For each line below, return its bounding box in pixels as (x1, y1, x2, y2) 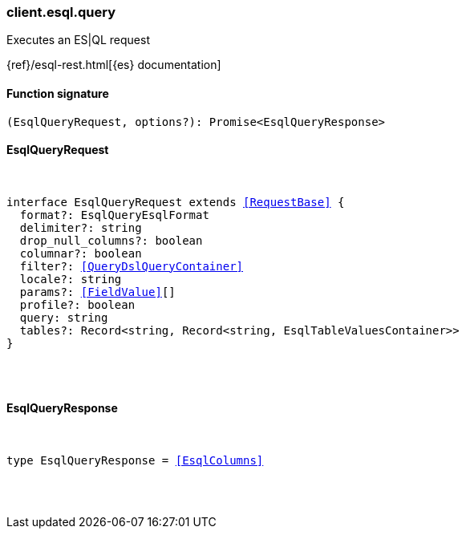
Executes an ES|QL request (6, 33, 150, 47)
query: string (19, 310, 108, 324)
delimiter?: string (19, 221, 142, 234)
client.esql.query (6, 4, 116, 20)
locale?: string (19, 272, 122, 286)
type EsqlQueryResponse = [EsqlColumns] (6, 454, 264, 468)
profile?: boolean (19, 298, 136, 311)
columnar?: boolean (19, 246, 142, 260)
